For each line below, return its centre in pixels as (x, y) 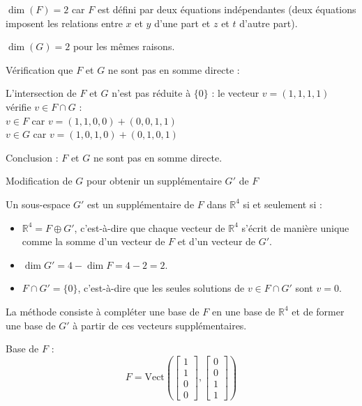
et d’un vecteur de (217, 241)
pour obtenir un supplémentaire (154, 181)
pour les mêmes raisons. (124, 46)
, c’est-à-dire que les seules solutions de (161, 288)
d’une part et (182, 23)
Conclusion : (32, 157)
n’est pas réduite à (151, 93)
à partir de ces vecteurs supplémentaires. (160, 325)
